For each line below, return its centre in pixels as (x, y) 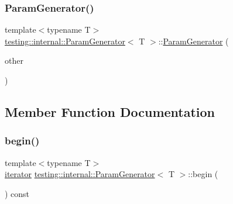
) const (17, 193)
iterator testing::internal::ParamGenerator (80, 174)
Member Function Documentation (110, 111)
